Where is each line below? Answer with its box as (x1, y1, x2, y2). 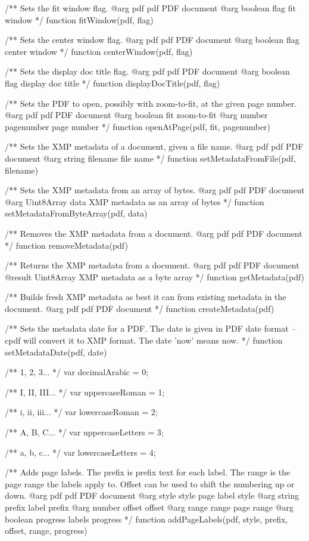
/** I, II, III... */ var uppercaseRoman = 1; (5, 385, 165, 398)
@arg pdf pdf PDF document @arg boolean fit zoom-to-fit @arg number (5, 109, 268, 121)
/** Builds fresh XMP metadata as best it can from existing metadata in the (5, 290, 286, 303)
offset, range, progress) (5, 524, 88, 537)
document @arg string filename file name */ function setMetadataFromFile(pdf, (5, 152, 296, 164)
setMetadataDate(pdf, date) (5, 345, 107, 358)
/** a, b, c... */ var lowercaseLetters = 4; (5, 446, 156, 458)
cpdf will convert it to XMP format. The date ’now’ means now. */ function (5, 334, 283, 347)
